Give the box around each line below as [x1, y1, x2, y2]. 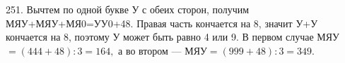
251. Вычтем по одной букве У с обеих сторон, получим [6, 2, 250, 16]
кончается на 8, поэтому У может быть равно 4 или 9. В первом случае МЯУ [6, 29, 340, 44]
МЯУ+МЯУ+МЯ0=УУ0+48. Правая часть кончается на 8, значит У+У [6, 15, 318, 30]
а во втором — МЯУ [118, 43, 207, 57]
